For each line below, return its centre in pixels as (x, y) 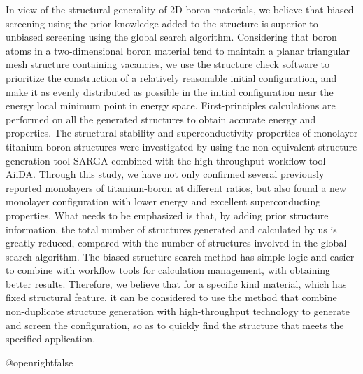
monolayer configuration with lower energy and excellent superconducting (163, 201)
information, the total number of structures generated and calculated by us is (171, 229)
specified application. (51, 339)
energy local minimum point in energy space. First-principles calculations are (171, 105)
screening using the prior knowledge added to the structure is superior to (162, 23)
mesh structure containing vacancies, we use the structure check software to (168, 64)
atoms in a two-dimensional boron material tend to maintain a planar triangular (178, 50)
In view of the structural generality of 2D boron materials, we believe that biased (180, 9)
